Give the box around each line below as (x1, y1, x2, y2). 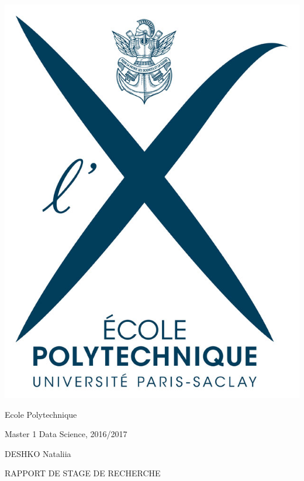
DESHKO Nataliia (5, 447, 71, 459)
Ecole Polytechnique (5, 408, 77, 420)
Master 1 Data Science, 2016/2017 (5, 428, 127, 440)
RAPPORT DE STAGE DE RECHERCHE (5, 467, 161, 479)
